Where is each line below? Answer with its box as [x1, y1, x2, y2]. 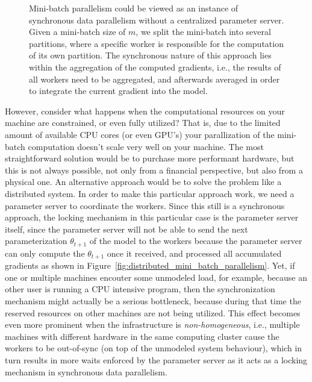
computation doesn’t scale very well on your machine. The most [28, 140, 264, 152]
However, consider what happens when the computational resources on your [5, 104, 285, 117]
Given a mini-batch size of [29, 25, 126, 38]
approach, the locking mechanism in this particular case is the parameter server [5, 211, 299, 224]
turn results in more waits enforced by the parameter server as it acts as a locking [5, 353, 308, 366]
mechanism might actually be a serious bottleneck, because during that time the [5, 294, 301, 307]
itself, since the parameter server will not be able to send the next [5, 222, 248, 235]
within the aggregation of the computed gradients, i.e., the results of [29, 60, 281, 73]
